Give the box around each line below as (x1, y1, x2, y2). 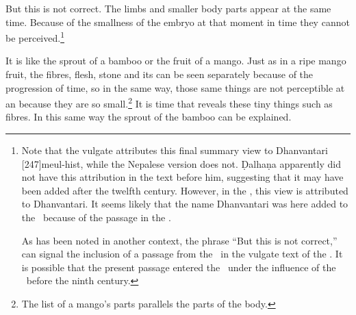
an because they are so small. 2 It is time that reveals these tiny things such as (5, 94, 333, 110)
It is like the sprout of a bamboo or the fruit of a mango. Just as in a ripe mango (5, 53, 346, 68)
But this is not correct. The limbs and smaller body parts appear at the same (5, 1, 331, 15)
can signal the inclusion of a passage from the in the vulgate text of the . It (21, 247, 343, 261)
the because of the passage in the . (21, 210, 171, 225)
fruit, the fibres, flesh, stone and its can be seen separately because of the (5, 67, 314, 81)
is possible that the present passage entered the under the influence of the (21, 260, 336, 274)
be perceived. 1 (5, 29, 64, 45)
